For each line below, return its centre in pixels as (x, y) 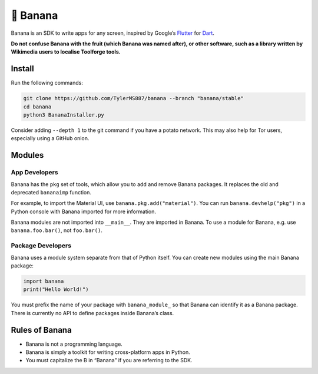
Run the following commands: (47, 83)
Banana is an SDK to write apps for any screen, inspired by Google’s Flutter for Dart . (113, 33)
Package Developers (41, 246)
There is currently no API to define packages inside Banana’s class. (92, 313)
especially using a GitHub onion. (50, 138)
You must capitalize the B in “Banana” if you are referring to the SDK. (109, 360)
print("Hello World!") (56, 289)
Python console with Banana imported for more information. (83, 211)
